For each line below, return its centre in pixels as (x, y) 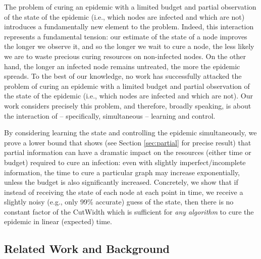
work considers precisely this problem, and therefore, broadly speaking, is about (128, 105)
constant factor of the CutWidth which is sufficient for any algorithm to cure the (129, 211)
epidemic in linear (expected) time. (58, 221)
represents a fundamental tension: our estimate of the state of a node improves (126, 36)
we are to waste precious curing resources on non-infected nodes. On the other (125, 56)
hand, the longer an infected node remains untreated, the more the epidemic (122, 66)
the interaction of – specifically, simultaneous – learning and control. (110, 115)
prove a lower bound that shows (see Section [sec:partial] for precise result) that (128, 142)
